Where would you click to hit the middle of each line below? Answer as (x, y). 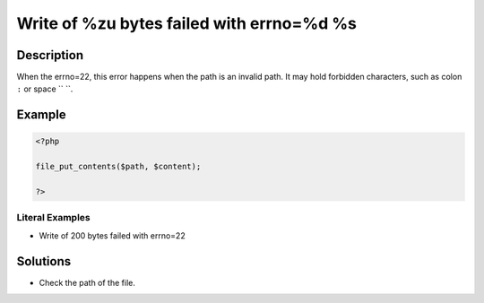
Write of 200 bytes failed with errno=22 (112, 235)
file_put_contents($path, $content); (118, 167)
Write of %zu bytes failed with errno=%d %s (187, 23)
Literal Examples (53, 218)
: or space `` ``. (45, 89)
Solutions (44, 261)
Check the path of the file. (87, 282)
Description (50, 55)
